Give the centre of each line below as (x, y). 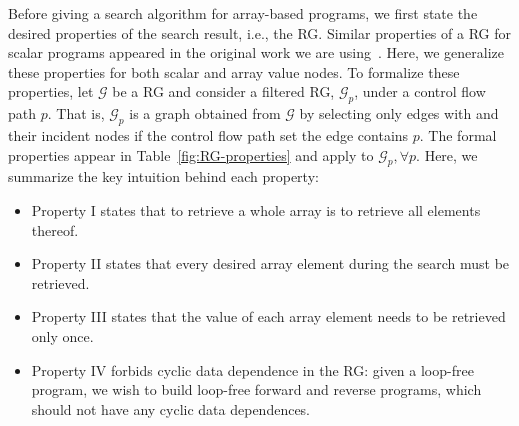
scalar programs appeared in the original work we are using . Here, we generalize (256, 52)
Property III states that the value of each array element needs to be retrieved (268, 316)
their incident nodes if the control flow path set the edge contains (208, 134)
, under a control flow (420, 91)
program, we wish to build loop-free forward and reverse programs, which (256, 389)
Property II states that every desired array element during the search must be (270, 263)
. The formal (458, 134)
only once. (62, 335)
